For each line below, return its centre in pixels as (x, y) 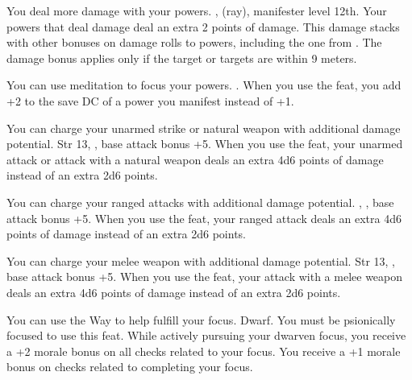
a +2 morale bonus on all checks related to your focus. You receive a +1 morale (204, 351)
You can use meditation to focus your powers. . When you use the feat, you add (204, 85)
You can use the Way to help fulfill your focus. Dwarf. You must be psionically (201, 319)
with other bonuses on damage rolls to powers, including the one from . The (194, 42)
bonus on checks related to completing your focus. (130, 367)
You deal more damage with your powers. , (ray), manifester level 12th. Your (197, 10)
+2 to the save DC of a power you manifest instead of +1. (150, 100)
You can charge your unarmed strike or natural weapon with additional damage (204, 128)
